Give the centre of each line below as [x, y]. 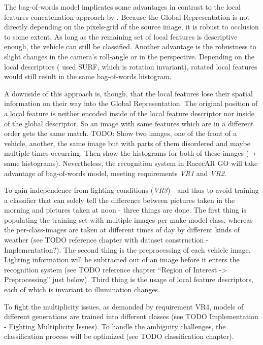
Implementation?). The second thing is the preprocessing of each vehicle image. [127, 249]
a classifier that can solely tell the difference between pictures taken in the [120, 200]
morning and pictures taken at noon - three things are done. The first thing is [125, 210]
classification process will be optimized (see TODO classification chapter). [119, 336]
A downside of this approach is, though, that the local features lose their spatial [128, 93]
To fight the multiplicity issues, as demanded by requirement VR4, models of [124, 306]
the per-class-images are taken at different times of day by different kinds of [122, 230]
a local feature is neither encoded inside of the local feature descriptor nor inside [129, 113]
